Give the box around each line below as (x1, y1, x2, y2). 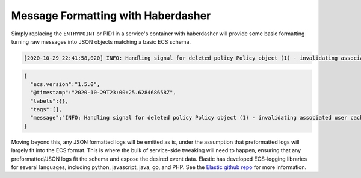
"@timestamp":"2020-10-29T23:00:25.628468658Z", (30, 89, 177, 96)
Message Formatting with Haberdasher (11, 9, 211, 22)
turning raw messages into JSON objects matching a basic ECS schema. (11, 38, 191, 45)
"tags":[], (30, 106, 63, 113)
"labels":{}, (30, 97, 69, 105)
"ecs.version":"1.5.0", (30, 81, 100, 87)
